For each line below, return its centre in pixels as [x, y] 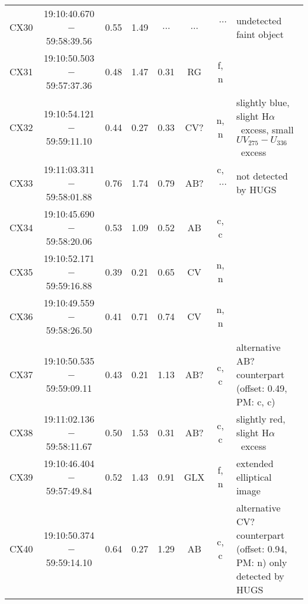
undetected [259, 20]
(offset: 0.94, [262, 548]
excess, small [267, 130]
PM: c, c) [256, 401]
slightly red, [261, 418]
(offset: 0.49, [262, 388]
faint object [260, 34]
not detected [262, 176]
